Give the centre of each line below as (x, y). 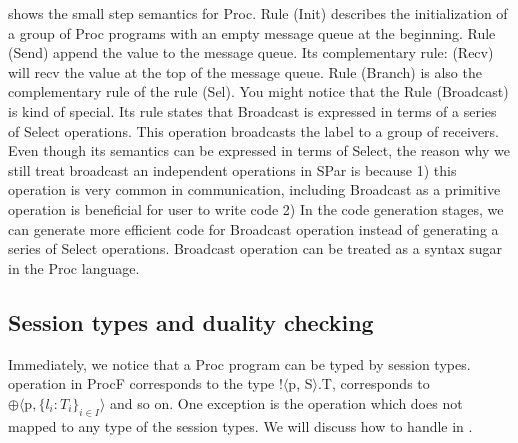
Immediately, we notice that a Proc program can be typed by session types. (239, 363)
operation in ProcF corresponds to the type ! (145, 383)
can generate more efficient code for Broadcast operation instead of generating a (253, 228)
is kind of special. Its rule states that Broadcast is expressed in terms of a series (252, 110)
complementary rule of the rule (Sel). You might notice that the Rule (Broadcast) (258, 91)
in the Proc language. (74, 267)
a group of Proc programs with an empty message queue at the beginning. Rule (252, 32)
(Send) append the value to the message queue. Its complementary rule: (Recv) (251, 52)
